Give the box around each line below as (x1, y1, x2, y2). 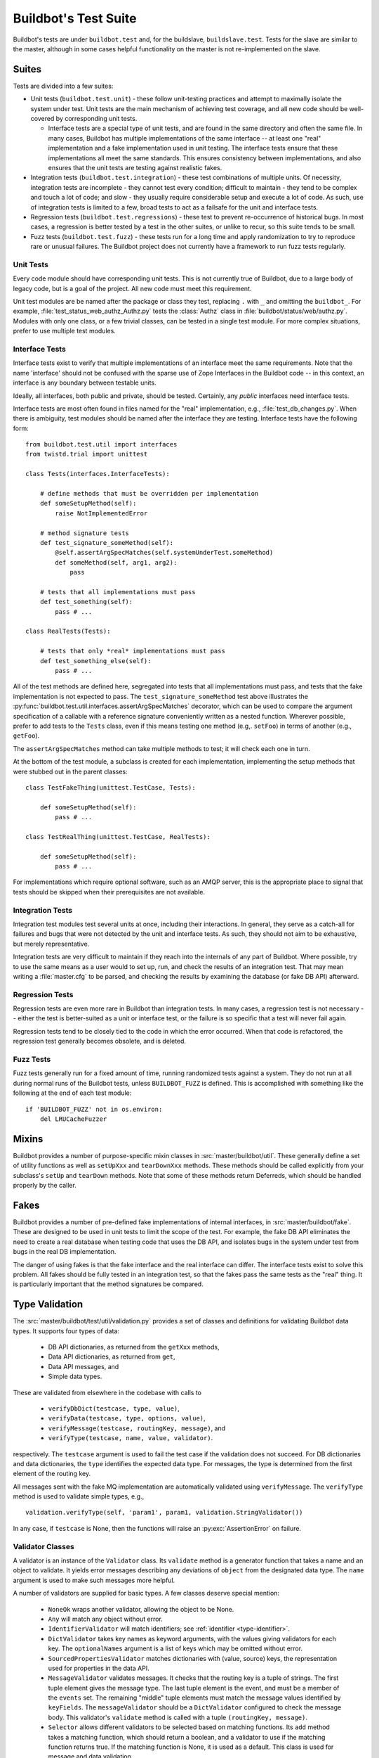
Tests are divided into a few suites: (13, 82, 114, 90)
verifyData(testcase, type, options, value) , (48, 1414, 206, 1423)
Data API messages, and (48, 1362, 119, 1371)
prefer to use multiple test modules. (13, 327, 116, 335)
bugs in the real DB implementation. (13, 1247, 117, 1256)
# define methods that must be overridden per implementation (39, 489, 259, 498)
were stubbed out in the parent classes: (13, 767, 128, 776)
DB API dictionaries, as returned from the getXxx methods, (48, 1342, 220, 1351)
